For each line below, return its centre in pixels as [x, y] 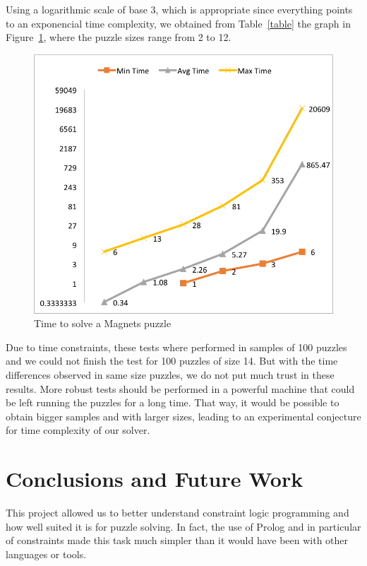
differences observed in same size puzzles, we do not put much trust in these [170, 375]
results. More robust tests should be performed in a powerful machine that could [180, 388]
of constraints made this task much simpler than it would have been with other [177, 540]
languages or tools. [46, 554]
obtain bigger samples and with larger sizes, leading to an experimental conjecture [183, 416]
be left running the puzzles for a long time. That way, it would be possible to [173, 402]
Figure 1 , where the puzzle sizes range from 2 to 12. [119, 37]
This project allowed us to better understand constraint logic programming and [178, 513]
